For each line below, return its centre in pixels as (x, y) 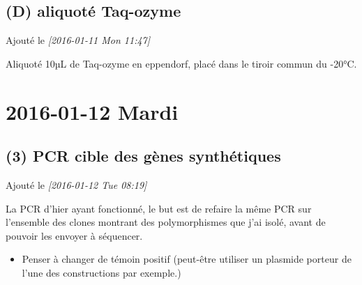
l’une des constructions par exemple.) (101, 272)
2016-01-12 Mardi (92, 111)
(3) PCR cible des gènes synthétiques (143, 156)
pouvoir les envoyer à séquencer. (74, 235)
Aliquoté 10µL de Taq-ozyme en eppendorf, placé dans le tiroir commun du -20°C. (181, 63)
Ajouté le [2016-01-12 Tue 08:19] (76, 184)
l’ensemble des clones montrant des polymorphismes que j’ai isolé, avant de (166, 222)
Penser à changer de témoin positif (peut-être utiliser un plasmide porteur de (187, 259)
